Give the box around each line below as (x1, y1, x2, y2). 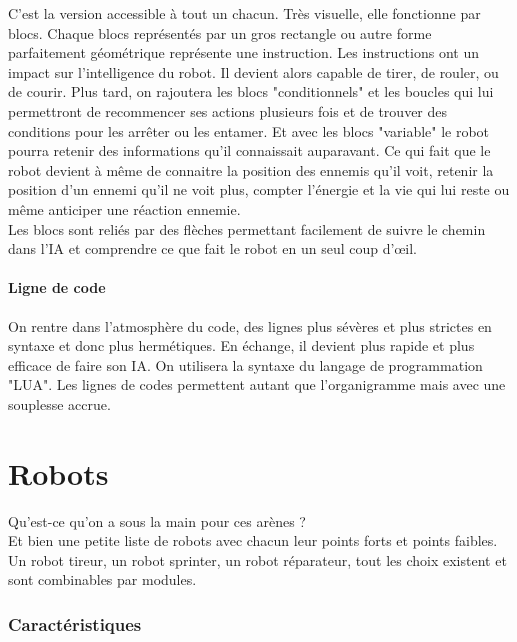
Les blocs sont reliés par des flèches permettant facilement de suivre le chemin (8, 218, 486, 239)
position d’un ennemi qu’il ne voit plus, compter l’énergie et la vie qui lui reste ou (8, 179, 510, 200)
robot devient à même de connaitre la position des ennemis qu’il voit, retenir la (8, 159, 494, 180)
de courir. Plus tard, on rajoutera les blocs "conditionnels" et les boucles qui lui (8, 81, 494, 102)
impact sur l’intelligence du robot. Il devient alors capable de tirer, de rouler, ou (8, 61, 499, 82)
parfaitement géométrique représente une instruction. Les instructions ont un (8, 42, 479, 63)
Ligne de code (8, 277, 106, 298)
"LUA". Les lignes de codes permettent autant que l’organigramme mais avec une (8, 374, 506, 395)
